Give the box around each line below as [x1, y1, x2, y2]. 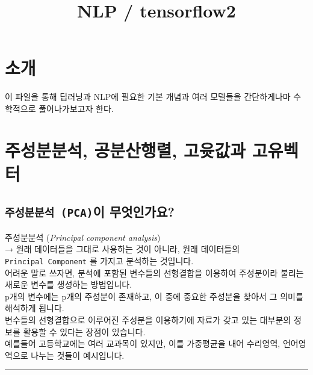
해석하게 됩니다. [5, 302, 64, 314]
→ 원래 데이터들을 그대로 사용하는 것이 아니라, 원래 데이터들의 [5, 243, 240, 255]
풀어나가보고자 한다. [39, 102, 114, 114]
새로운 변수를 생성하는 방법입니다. [5, 278, 132, 291]
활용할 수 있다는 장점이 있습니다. [23, 325, 146, 338]
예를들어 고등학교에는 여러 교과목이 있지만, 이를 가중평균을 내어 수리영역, [5, 337, 280, 350]
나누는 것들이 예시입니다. [31, 349, 125, 361]
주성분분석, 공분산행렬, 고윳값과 [5, 137, 246, 162]
